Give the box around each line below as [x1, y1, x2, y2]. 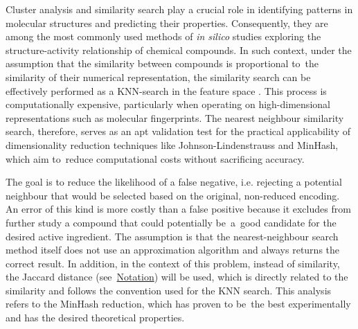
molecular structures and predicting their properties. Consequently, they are [6, 15, 328, 30]
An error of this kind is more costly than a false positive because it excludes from [6, 202, 351, 216]
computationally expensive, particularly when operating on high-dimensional [6, 97, 330, 112]
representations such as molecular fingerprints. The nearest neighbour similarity [6, 110, 344, 125]
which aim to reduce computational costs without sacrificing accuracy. [6, 151, 305, 166]
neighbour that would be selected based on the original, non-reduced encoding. [6, 188, 340, 202]
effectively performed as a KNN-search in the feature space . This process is [6, 83, 327, 98]
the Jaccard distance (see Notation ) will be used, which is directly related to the [6, 269, 348, 284]
